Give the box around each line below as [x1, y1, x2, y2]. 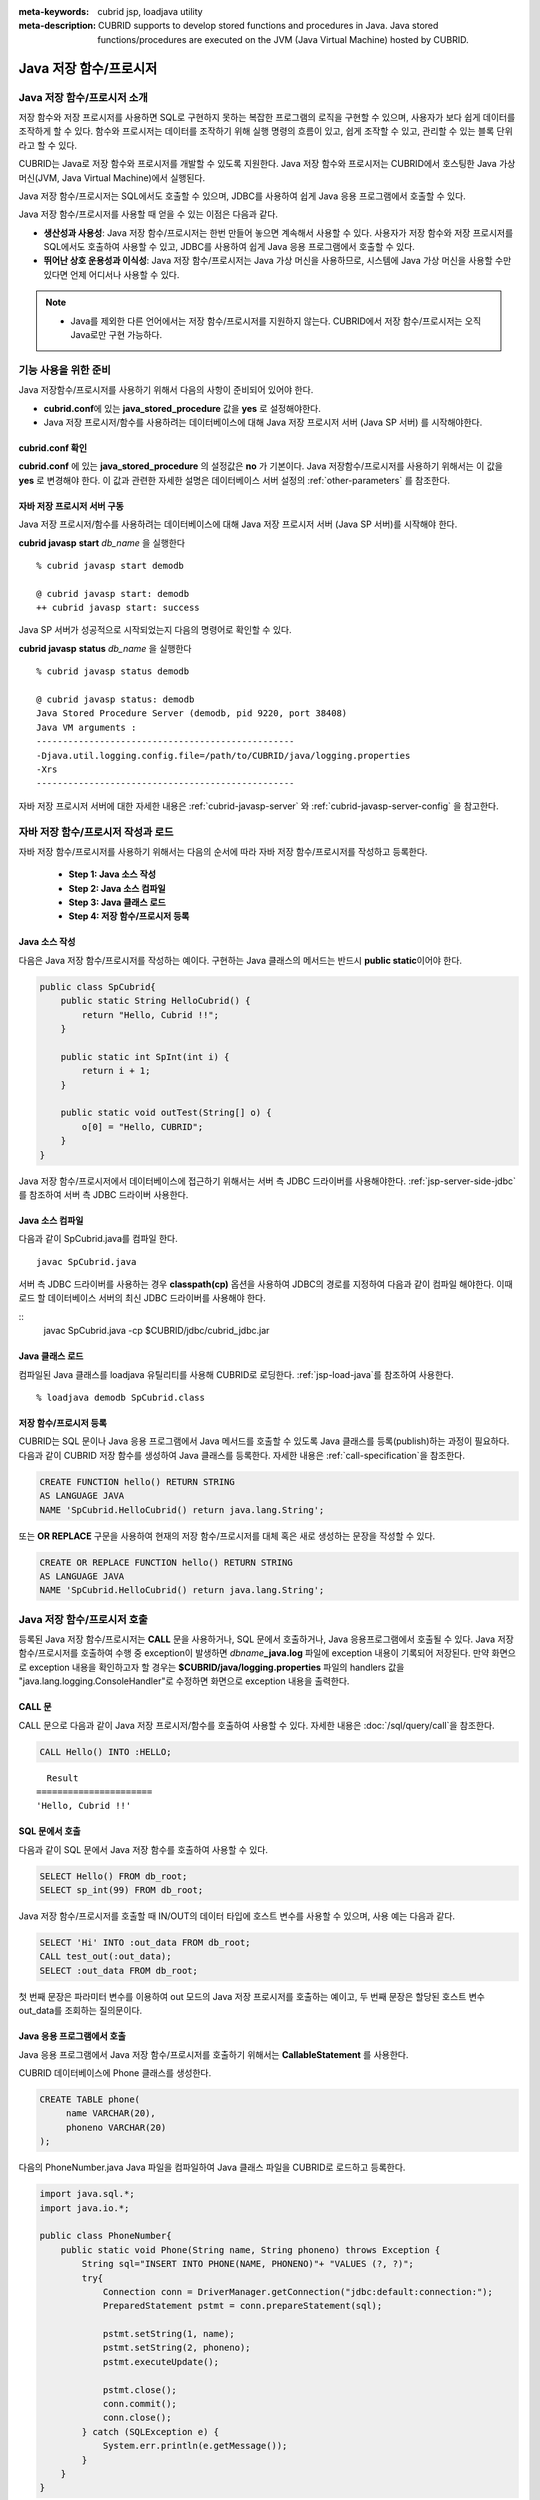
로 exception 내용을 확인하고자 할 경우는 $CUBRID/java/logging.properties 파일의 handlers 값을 [18, 1661, 405, 1673]
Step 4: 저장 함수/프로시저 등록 [68, 910, 190, 922]
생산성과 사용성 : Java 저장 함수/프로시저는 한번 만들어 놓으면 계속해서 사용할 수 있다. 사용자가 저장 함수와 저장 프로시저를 [43, 226, 514, 239]
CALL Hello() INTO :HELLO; [39, 1746, 172, 1757]
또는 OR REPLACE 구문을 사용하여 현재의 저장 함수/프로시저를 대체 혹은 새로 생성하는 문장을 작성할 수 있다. [18, 1530, 436, 1542]
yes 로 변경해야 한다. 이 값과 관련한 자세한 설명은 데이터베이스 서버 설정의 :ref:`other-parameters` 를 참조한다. [18, 474, 450, 486]
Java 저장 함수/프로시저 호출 [18, 1612, 149, 1626]
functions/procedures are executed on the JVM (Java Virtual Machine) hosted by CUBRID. [97, 33, 469, 45]
